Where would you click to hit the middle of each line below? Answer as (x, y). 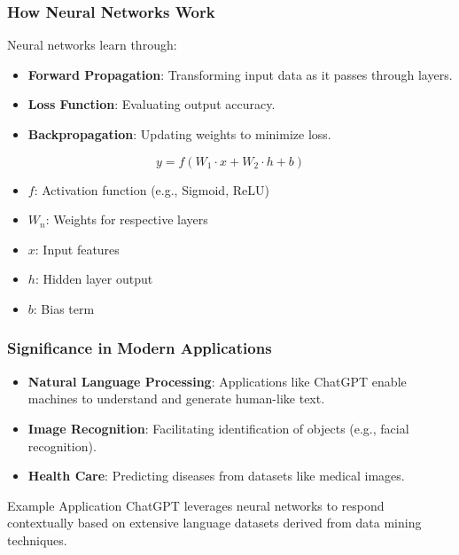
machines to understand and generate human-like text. (176, 399)
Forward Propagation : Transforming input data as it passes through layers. (240, 74)
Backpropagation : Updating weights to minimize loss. (179, 134)
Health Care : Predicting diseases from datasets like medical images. (216, 476)
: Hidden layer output (94, 279)
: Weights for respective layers (127, 219)
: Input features (77, 249)
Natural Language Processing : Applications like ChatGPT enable (217, 381)
